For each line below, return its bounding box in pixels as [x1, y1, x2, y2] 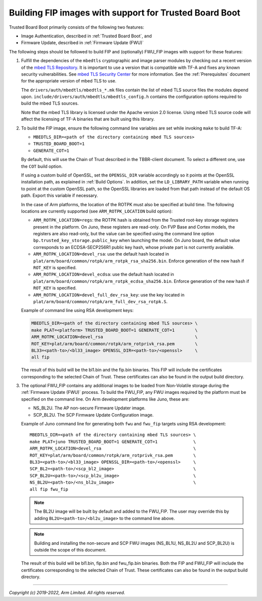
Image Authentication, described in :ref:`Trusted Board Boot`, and [21, 33, 152, 39]
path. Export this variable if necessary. [21, 193, 98, 198]
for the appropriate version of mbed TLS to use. [21, 78, 116, 84]
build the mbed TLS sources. [21, 100, 79, 106]
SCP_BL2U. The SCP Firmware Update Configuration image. [33, 412, 154, 418]
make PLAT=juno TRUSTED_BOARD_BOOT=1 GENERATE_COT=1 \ [30, 439, 196, 444]
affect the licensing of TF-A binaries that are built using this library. [21, 116, 155, 122]
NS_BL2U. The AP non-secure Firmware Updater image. [33, 405, 146, 411]
